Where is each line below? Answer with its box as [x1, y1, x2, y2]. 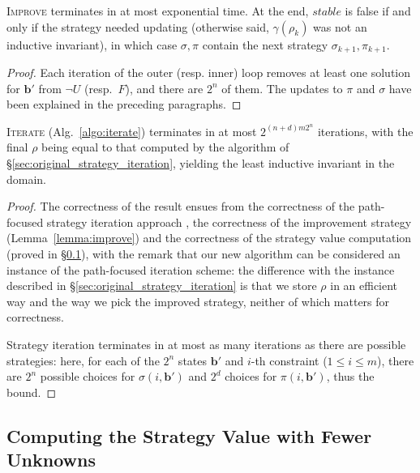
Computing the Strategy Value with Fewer [6, 423, 372, 448]
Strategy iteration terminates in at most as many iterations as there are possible [6, 336, 406, 353]
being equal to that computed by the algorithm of [41, 138, 289, 156]
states [178, 352, 208, 369]
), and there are [125, 79, 204, 96]
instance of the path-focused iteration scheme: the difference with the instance [6, 261, 395, 278]
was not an [313, 18, 367, 35]
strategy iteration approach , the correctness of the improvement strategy [46, 213, 412, 230]
